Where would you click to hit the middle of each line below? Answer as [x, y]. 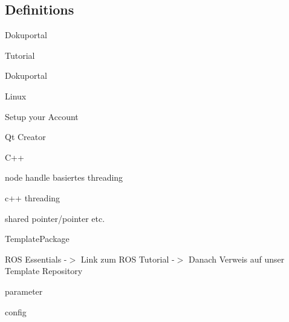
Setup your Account [42, 116]
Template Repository [44, 271]
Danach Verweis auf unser [236, 259]
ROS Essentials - [36, 259]
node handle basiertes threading [64, 177]
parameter [24, 291]
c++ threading [33, 197]
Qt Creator [25, 137]
